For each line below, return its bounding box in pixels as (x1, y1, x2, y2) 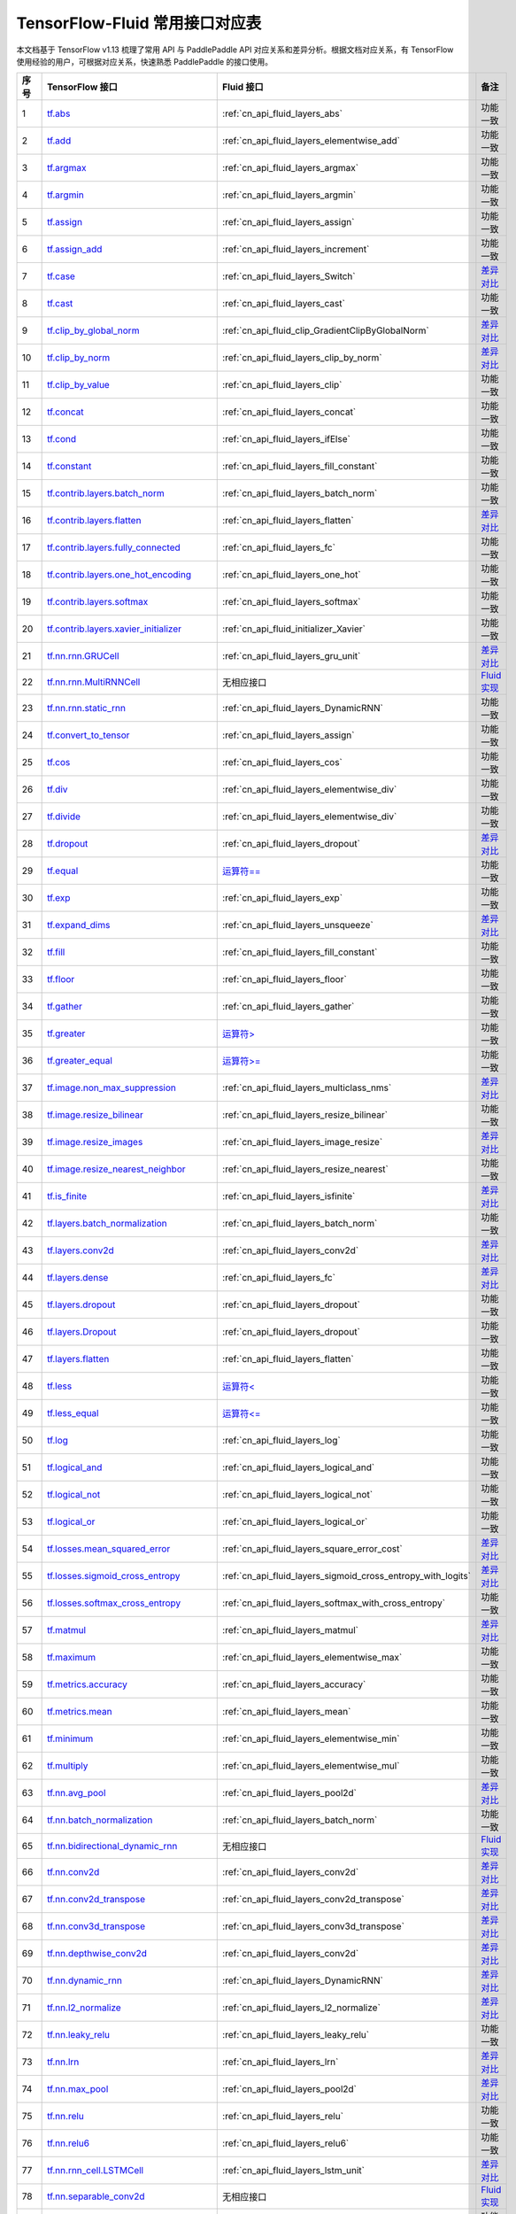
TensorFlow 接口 (47, 81, 119, 93)
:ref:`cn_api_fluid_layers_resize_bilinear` (222, 1109, 389, 1121)
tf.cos (47, 756, 71, 769)
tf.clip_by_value (47, 379, 110, 391)
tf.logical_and (47, 1461, 103, 1474)
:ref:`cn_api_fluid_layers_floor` (222, 973, 347, 986)
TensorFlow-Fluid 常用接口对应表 (16, 13, 262, 33)
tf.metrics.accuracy (47, 1678, 127, 1691)
